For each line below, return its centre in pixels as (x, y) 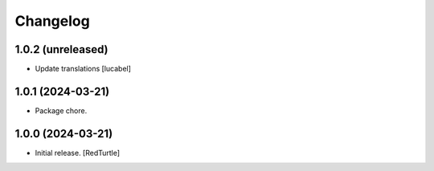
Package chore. (61, 110)
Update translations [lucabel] (83, 69)
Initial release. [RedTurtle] (78, 153)
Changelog (52, 21)
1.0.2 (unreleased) (61, 49)
